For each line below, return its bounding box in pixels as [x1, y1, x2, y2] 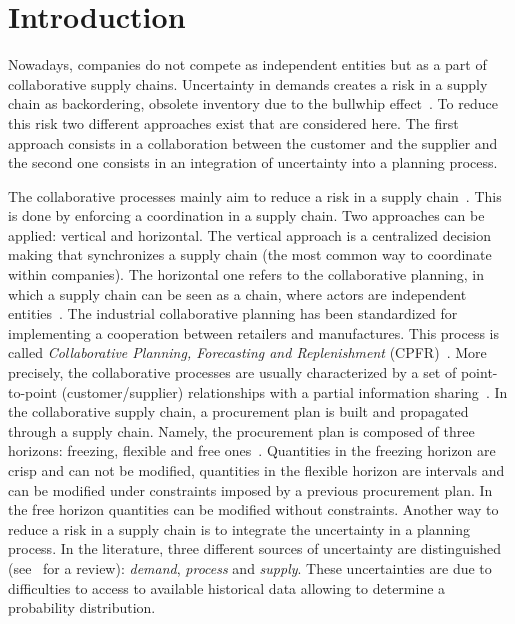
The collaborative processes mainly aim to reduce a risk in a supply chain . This [8, 185, 502, 206]
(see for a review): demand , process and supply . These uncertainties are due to [8, 557, 492, 578]
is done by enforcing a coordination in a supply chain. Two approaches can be [8, 205, 485, 226]
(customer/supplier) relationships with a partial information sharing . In [61, 381, 508, 402]
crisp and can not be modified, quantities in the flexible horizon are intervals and [8, 460, 505, 480]
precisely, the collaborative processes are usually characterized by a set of [8, 362, 457, 383]
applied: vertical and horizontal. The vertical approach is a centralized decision [8, 224, 491, 245]
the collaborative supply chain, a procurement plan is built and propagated [8, 401, 469, 422]
